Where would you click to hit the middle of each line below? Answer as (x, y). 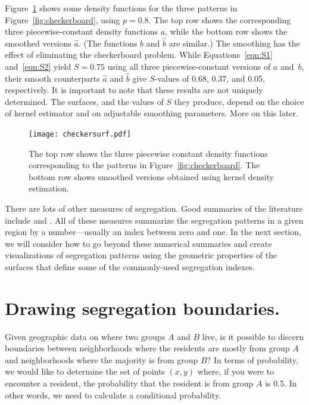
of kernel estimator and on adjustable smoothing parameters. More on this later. (152, 113)
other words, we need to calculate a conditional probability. (113, 395)
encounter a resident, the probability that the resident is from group (129, 383)
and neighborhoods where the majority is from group (102, 359)
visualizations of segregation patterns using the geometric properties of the (141, 255)
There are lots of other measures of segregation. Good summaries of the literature (154, 208)
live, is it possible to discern (253, 336)
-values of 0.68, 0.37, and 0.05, (210, 78)
